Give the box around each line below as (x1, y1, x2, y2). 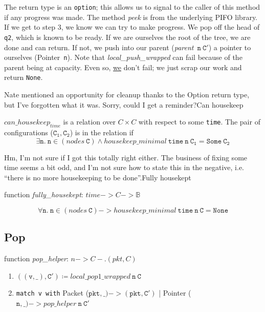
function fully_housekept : (4, 189, 83, 200)
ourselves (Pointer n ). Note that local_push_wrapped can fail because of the (4, 52, 242, 63)
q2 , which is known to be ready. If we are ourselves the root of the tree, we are (4, 31, 251, 42)
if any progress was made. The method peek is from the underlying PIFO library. (4, 11, 257, 22)
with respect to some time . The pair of (138, 116, 260, 127)
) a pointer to (208, 41, 251, 52)
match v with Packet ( (16, 287, 89, 298)
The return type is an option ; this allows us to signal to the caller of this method (4, 2, 260, 12)
